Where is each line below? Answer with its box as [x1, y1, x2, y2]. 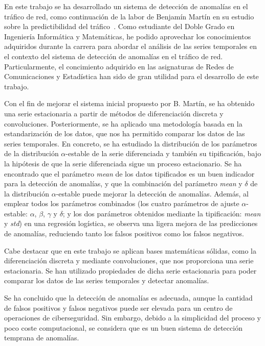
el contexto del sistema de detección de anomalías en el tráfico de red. [4, 51, 223, 61]
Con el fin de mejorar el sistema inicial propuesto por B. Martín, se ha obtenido [4, 98, 255, 109]
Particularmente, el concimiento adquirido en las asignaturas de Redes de [4, 61, 234, 71]
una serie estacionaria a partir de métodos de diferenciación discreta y [4, 108, 224, 118]
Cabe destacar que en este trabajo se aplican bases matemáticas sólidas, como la [4, 245, 256, 256]
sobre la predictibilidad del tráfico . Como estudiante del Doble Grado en [4, 21, 235, 32]
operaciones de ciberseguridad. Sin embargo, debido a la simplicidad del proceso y [4, 312, 261, 323]
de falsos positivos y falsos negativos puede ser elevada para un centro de [4, 302, 233, 313]
